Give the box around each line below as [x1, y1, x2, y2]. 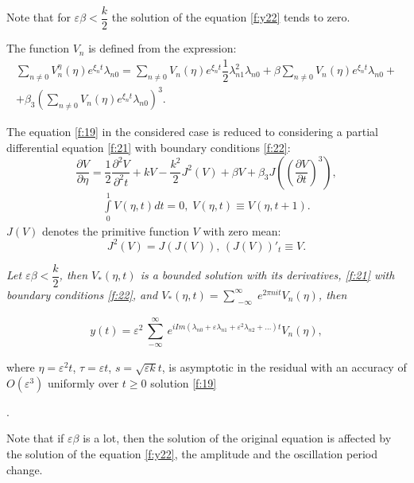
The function [6, 40, 69, 56]
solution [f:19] [150, 374, 217, 391]
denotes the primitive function [42, 222, 189, 239]
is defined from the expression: [88, 40, 237, 56]
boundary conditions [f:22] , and [6, 286, 158, 302]
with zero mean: [203, 222, 281, 239]
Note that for [6, 9, 71, 25]
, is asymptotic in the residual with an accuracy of [161, 359, 407, 376]
